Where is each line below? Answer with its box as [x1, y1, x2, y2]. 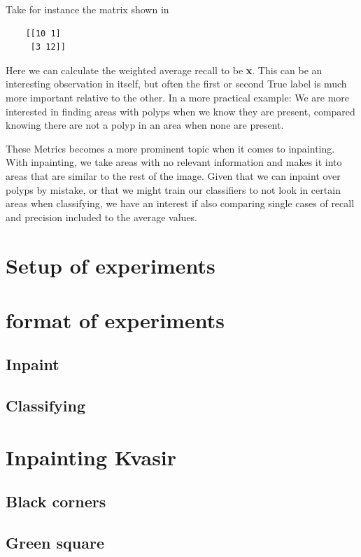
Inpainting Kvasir [6, 442, 177, 471]
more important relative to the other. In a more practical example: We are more [6, 90, 350, 104]
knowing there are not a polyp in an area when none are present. [6, 118, 284, 132]
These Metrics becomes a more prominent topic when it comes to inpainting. [6, 141, 335, 155]
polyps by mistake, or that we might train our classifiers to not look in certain [6, 182, 341, 197]
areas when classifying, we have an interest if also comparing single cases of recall [6, 196, 355, 211]
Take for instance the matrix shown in [6, 2, 169, 16]
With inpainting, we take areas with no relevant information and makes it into [6, 155, 342, 169]
